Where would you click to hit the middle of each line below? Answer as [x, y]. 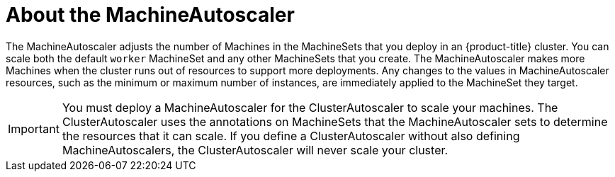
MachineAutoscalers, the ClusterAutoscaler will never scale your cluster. [255, 150]
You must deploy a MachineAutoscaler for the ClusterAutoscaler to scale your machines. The [310, 107]
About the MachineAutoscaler [150, 15]
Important [34, 129]
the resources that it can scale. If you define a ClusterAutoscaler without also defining [291, 136]
